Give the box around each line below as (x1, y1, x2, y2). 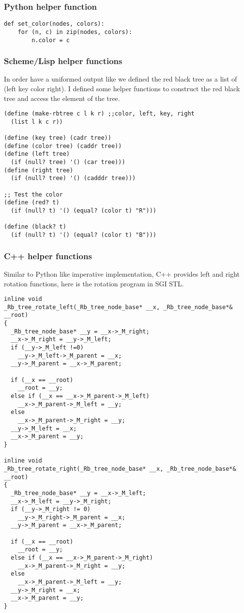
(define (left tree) (4, 150, 70, 158)
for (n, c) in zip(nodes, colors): (17, 28, 132, 35)
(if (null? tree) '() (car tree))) (11, 159, 125, 166)
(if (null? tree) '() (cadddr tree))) (11, 175, 136, 182)
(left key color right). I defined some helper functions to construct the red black (4, 83, 240, 93)
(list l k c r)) (11, 118, 63, 125)
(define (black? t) (4, 223, 66, 231)
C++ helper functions (4, 249, 92, 262)
